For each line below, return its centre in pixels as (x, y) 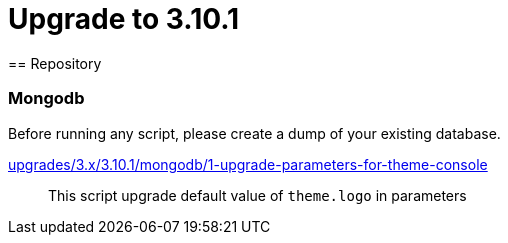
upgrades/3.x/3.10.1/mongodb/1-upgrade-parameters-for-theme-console (248, 164)
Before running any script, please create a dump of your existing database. (254, 133)
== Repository (55, 63)
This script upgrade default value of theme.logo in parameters (257, 195)
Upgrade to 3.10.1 (124, 19)
